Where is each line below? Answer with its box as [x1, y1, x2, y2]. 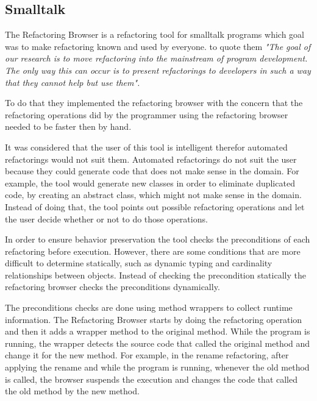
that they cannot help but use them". [5, 76, 140, 88]
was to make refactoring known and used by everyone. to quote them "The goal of [5, 40, 311, 52]
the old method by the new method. [5, 385, 140, 397]
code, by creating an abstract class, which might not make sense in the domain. [5, 188, 302, 201]
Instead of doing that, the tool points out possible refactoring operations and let [5, 200, 305, 213]
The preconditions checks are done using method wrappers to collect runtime [5, 301, 293, 314]
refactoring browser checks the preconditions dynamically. [5, 280, 220, 293]
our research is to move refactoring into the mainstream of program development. [5, 52, 308, 65]
